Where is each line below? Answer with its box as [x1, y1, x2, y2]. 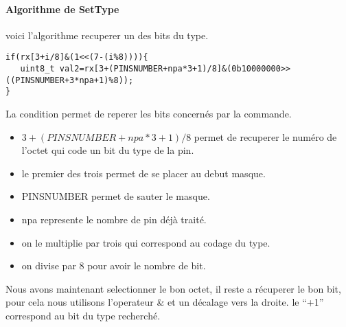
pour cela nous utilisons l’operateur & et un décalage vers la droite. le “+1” [5, 295, 324, 309]
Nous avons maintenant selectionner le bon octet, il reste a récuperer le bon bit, [5, 281, 341, 295]
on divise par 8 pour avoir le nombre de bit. [21, 258, 206, 273]
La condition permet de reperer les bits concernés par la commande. [5, 106, 292, 121]
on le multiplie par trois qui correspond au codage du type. [21, 235, 270, 249]
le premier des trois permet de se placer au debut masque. [21, 166, 266, 180]
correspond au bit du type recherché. [5, 308, 161, 322]
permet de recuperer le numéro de [194, 129, 337, 144]
